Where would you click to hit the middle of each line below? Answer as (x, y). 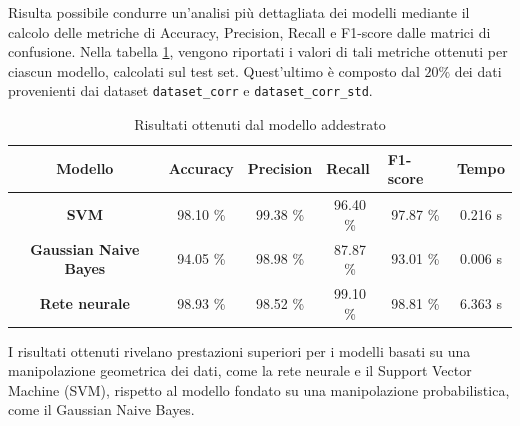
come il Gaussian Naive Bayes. (101, 409)
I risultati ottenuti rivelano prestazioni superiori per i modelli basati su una (239, 350)
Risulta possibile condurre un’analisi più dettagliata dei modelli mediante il (239, 12)
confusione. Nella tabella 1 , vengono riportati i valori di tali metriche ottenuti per (258, 51)
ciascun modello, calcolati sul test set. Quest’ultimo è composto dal (214, 70)
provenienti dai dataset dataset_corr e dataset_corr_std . (190, 90)
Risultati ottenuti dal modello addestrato (260, 124)
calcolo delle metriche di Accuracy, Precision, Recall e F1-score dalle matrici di (249, 31)
